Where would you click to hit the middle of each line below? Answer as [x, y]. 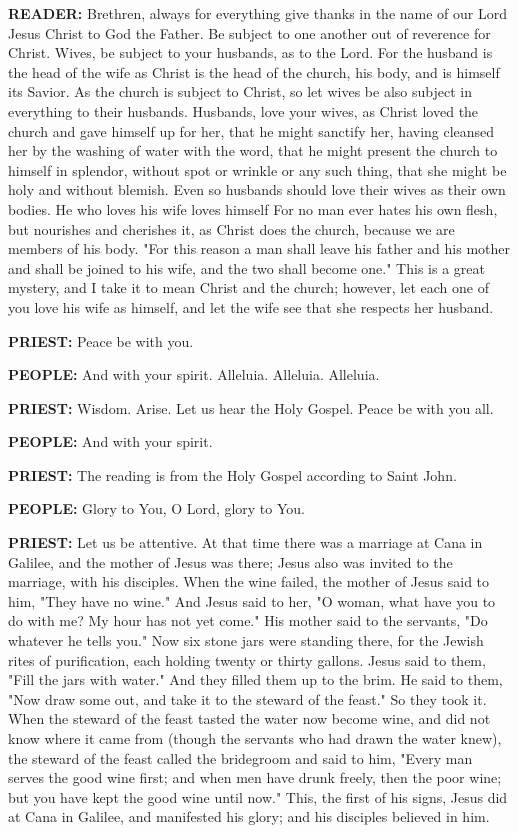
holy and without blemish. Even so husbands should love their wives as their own [257, 189]
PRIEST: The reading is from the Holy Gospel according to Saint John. [232, 474]
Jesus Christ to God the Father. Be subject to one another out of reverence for [249, 32]
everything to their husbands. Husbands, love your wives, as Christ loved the [243, 110]
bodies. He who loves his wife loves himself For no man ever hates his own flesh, [253, 208]
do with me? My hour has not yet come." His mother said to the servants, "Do [248, 620]
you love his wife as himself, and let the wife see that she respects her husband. [251, 306]
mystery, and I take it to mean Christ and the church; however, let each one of [248, 287]
